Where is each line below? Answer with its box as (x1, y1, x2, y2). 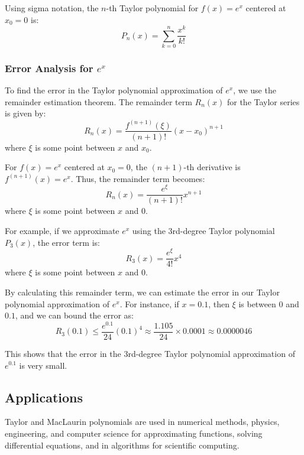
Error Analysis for (5, 60, 93, 75)
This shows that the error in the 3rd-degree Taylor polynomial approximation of (5, 347, 295, 359)
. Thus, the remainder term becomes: (70, 172, 205, 184)
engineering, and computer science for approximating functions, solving (5, 427, 263, 439)
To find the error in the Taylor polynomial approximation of (5, 84, 223, 96)
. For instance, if (119, 297, 179, 310)
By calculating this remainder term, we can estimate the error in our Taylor (5, 286, 280, 298)
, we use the (233, 84, 276, 96)
